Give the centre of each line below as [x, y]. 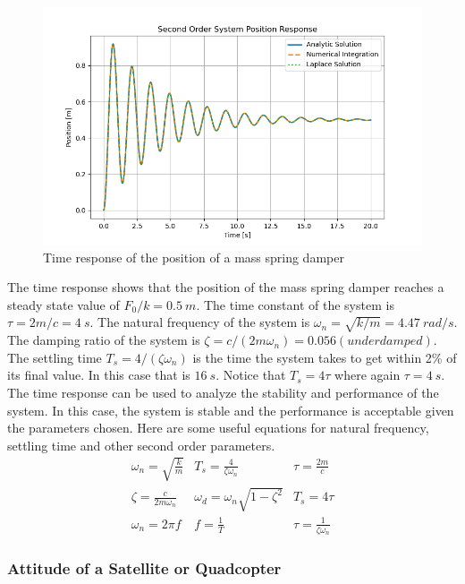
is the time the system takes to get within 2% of [325, 357]
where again [368, 375]
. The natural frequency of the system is [200, 322]
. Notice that [251, 375]
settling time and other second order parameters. [141, 445]
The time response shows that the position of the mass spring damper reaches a [226, 287]
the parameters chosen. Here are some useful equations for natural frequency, [218, 428]
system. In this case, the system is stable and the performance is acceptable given [231, 410]
